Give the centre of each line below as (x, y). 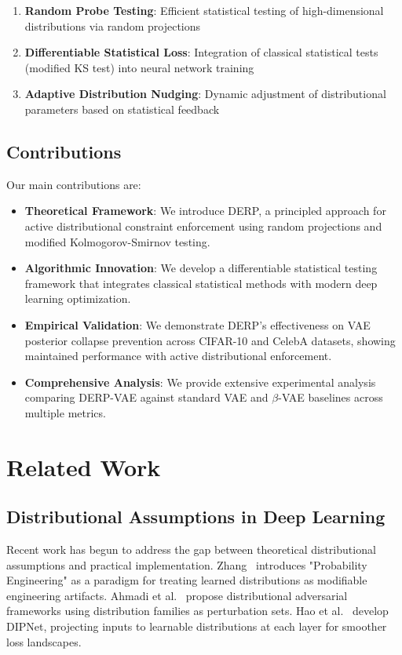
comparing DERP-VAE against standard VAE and (146, 397)
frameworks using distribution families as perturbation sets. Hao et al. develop (197, 611)
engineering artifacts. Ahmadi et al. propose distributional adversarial (177, 595)
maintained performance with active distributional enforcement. (178, 356)
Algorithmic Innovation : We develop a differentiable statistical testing (201, 268)
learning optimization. (78, 298)
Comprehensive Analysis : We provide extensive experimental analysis (200, 382)
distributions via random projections (113, 25)
